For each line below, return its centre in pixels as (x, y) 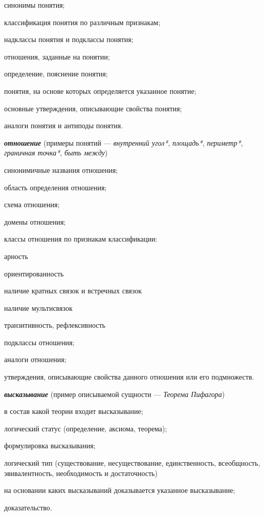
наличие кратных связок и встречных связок (73, 291)
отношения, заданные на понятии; (57, 56)
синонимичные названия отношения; (61, 170)
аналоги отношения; (35, 359)
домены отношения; (35, 221)
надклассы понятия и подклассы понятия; (69, 39)
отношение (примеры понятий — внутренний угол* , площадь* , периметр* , (124, 142)
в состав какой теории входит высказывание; (74, 411)
